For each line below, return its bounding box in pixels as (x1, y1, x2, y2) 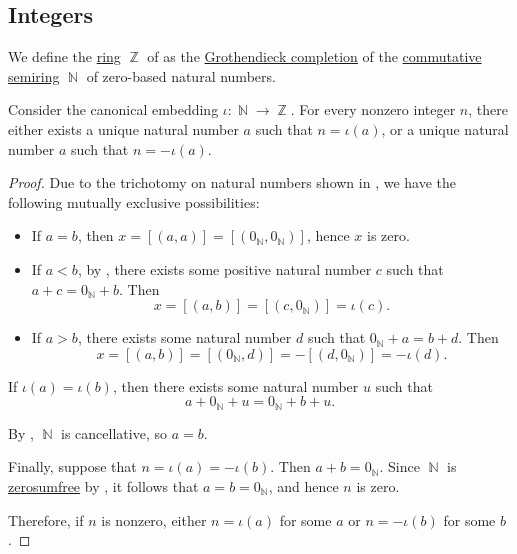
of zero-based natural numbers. (86, 65, 276, 86)
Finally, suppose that (8, 456, 137, 477)
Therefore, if (8, 509, 84, 530)
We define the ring (8, 46, 121, 67)
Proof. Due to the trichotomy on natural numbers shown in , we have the (8, 172, 456, 193)
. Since (379, 456, 420, 477)
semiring (8, 65, 60, 86)
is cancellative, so (61, 422, 167, 443)
